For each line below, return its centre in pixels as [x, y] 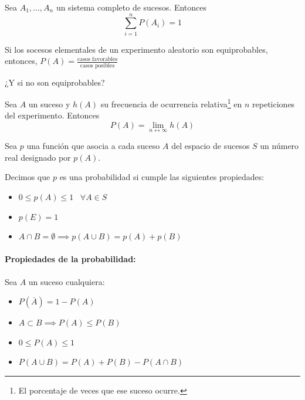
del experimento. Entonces [52, 115]
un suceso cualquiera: [67, 281]
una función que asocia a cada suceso [93, 146]
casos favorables [97, 59]
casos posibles [97, 65]
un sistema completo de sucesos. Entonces [131, 7]
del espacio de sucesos [211, 146]
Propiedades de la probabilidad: [70, 259]
